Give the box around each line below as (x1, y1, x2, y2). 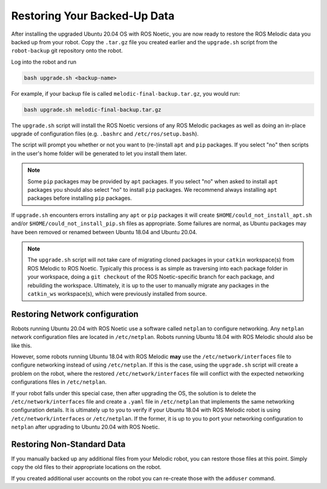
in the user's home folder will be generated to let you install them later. (11, 149, 187, 157)
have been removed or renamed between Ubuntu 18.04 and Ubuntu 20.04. (11, 228, 197, 235)
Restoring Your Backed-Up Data (11, 9, 175, 22)
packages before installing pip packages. (27, 194, 133, 202)
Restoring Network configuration (11, 309, 139, 319)
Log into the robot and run (11, 58, 77, 65)
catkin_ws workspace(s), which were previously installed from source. (27, 290, 207, 297)
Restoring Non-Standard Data (11, 439, 126, 449)
